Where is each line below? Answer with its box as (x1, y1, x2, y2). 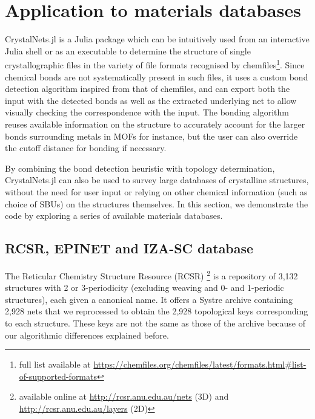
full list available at (19, 358, 91, 371)
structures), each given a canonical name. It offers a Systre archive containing (5, 293, 293, 305)
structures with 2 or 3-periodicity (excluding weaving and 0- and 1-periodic (5, 281, 284, 294)
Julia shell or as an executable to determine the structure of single (5, 44, 251, 57)
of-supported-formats (19, 369, 97, 382)
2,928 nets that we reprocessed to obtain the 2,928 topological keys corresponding (5, 305, 308, 317)
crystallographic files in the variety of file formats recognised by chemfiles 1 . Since (5, 57, 305, 71)
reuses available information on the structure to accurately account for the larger (5, 117, 305, 130)
